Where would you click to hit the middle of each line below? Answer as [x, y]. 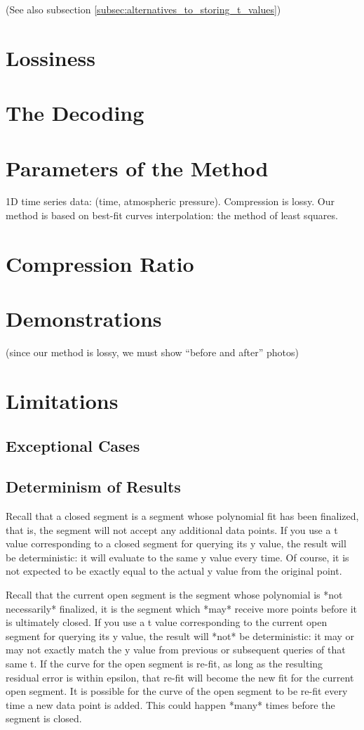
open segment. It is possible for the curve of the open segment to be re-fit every [177, 691]
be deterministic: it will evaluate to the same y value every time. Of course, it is [177, 557]
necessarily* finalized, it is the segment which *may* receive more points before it [181, 608]
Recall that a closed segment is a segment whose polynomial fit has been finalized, [182, 516]
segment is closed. [44, 718]
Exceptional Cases [73, 445]
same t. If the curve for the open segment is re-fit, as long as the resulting [164, 664]
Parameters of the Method [137, 168]
